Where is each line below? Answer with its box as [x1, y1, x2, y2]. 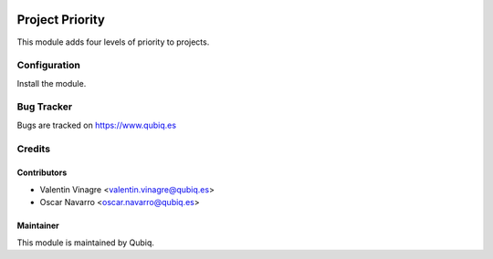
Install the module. [16, 78, 87, 88]
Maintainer [16, 220, 59, 232]
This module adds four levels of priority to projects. [16, 36, 210, 47]
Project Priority [16, 12, 105, 27]
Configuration [16, 59, 81, 72]
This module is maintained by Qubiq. [16, 237, 155, 248]
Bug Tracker [16, 100, 73, 113]
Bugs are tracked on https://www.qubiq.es [16, 119, 177, 130]
